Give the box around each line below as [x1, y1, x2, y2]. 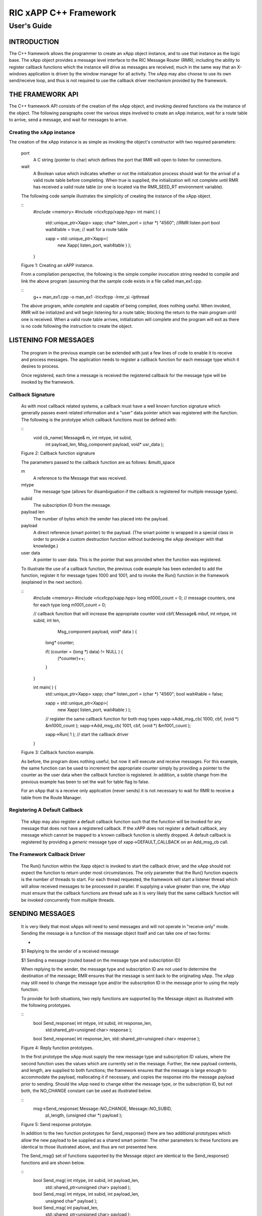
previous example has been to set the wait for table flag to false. [21, 779, 150, 785]
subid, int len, [33, 618, 61, 624]
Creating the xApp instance [9, 129, 75, 136]
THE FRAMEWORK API [9, 90, 79, 99]
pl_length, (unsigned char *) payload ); [45, 1112, 123, 1118]
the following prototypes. [21, 1002, 71, 1008]
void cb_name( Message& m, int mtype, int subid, [33, 434, 132, 440]
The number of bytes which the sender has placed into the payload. [33, 516, 169, 521]
